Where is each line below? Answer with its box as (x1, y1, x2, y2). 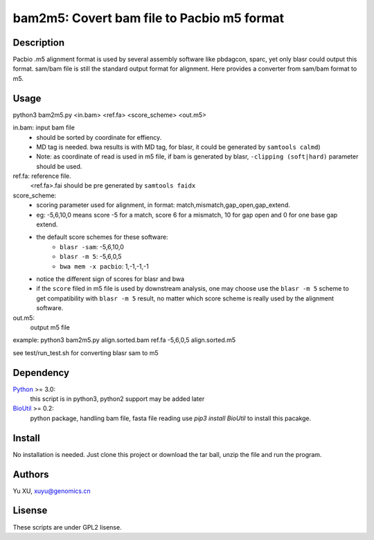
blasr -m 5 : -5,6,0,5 (60, 253, 122, 261)
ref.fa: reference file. (12, 172, 72, 180)
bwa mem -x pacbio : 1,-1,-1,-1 (60, 262, 149, 270)
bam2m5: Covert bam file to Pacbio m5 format (12, 10, 285, 26)
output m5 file (30, 323, 71, 332)
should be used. (36, 162, 82, 170)
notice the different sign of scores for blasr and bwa (36, 275, 185, 283)
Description (12, 37, 65, 48)
